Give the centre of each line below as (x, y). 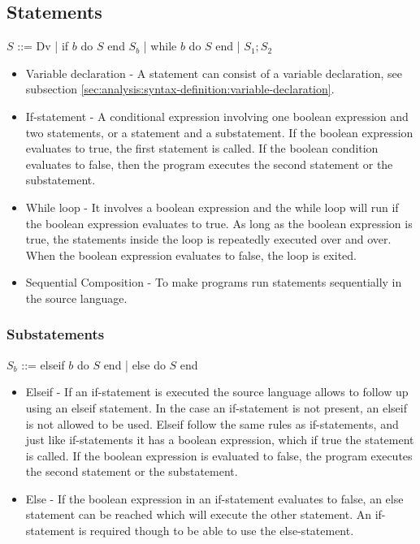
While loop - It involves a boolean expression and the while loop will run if (212, 207)
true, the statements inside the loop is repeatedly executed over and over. (208, 239)
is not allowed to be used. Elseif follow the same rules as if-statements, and (212, 423)
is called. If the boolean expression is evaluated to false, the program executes (219, 455)
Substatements (56, 334)
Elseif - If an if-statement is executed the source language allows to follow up (217, 392)
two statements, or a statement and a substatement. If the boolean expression (219, 132)
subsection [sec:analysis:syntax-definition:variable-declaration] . (180, 89)
